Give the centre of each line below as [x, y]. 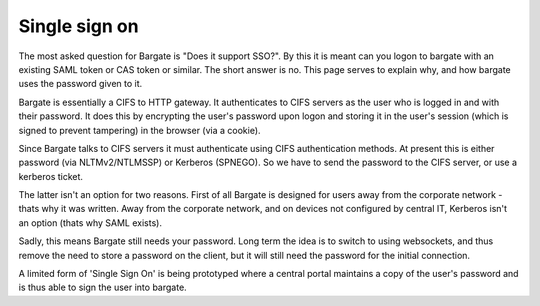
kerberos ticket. [51, 176]
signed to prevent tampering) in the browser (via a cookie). [139, 130]
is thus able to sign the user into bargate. [102, 287]
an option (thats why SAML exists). [90, 222]
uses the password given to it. [80, 84]
